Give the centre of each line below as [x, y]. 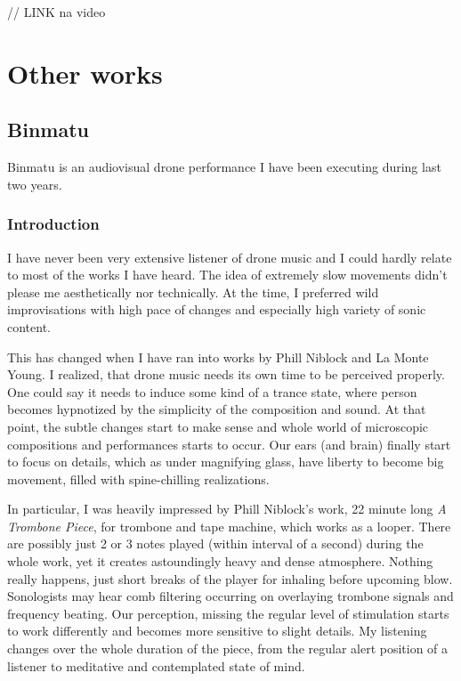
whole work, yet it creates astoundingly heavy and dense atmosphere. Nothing [220, 561]
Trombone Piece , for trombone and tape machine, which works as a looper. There [229, 526]
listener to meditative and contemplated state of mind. [156, 665]
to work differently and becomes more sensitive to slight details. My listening [217, 631]
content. [29, 326]
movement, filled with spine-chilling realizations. [138, 478]
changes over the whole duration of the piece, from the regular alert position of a [228, 649]
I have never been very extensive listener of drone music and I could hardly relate [230, 257]
